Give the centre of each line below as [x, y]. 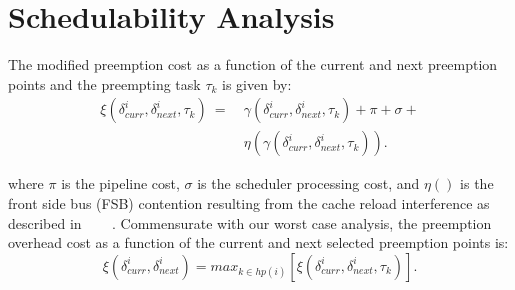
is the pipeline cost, [120, 183]
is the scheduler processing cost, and [308, 183]
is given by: [257, 83]
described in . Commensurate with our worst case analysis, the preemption [250, 222]
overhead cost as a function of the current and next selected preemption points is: [258, 242]
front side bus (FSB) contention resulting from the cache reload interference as [249, 202]
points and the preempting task [104, 83]
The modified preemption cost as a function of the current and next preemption [253, 64]
